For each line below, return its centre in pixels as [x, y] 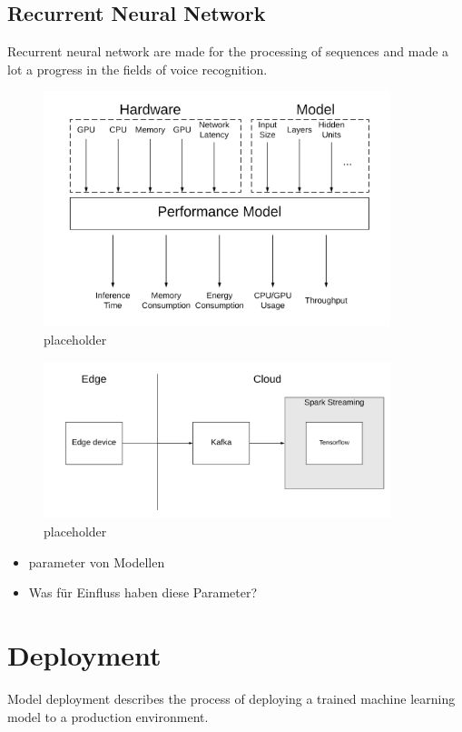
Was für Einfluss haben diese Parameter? [143, 592]
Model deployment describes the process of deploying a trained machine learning [231, 698]
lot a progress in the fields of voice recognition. [138, 69]
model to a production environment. [108, 716]
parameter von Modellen [97, 562]
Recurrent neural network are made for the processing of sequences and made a [228, 51]
